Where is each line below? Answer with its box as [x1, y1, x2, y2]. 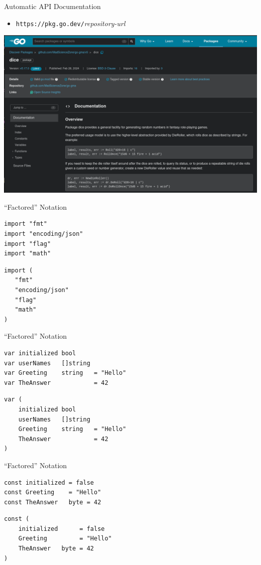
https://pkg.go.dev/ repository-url [16, 18, 125, 28]
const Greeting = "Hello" [4, 489, 101, 496]
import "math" [4, 250, 51, 257]
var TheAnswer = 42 [4, 379, 108, 386]
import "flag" [4, 240, 51, 247]
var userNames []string [4, 359, 90, 367]
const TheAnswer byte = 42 [4, 498, 101, 506]
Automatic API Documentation [4, 1, 101, 11]
